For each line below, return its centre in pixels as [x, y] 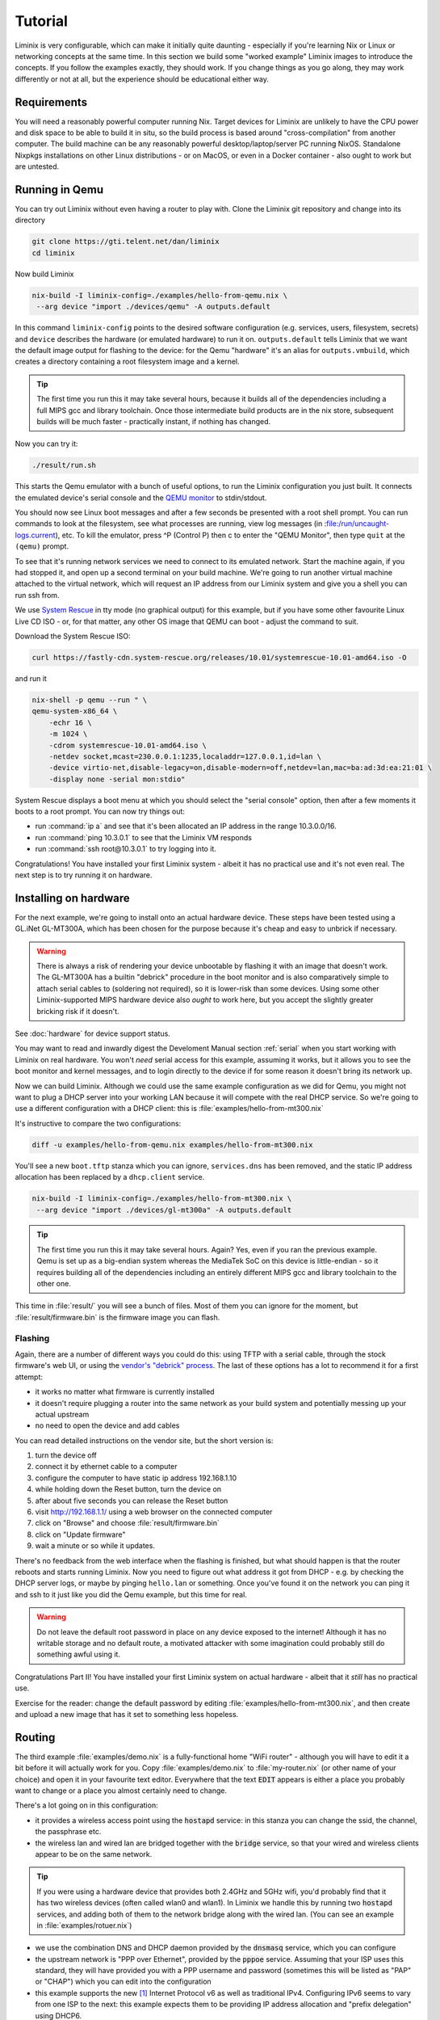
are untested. [37, 166]
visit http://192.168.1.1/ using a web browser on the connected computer [154, 1512]
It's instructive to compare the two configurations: [98, 1123]
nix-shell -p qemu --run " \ [90, 700]
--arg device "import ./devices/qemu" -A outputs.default [153, 307]
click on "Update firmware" [80, 1534]
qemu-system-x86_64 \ [75, 711]
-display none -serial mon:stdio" [117, 779]
